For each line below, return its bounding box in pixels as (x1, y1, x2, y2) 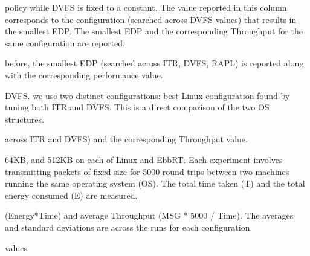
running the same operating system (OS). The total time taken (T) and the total (5, 177, 305, 190)
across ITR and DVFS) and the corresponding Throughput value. (5, 133, 248, 146)
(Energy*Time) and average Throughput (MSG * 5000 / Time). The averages (5, 209, 294, 222)
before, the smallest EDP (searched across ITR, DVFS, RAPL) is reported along (5, 57, 304, 69)
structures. (5, 112, 44, 125)
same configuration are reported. (5, 36, 125, 49)
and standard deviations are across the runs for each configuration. (5, 220, 253, 233)
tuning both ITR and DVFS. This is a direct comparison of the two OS (5, 101, 270, 114)
